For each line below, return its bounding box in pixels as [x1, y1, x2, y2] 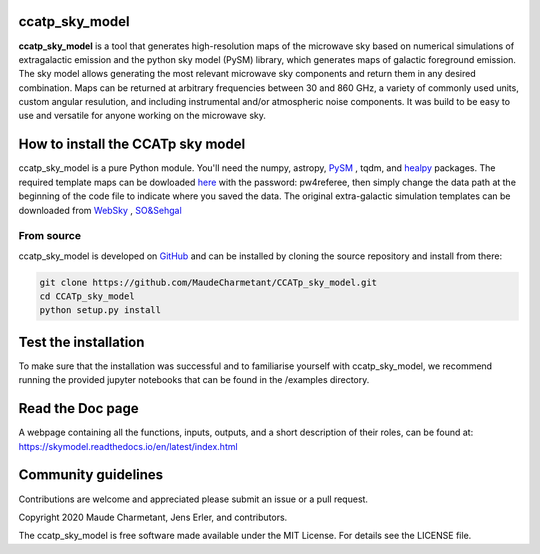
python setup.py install [39, 305, 162, 316]
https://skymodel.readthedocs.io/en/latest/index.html [18, 440, 239, 452]
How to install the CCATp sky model [18, 136, 246, 153]
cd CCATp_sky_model [39, 291, 135, 302]
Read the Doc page [18, 400, 139, 417]
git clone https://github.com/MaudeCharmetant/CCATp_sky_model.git [39, 276, 378, 288]
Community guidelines [18, 466, 164, 484]
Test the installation [18, 333, 145, 350]
